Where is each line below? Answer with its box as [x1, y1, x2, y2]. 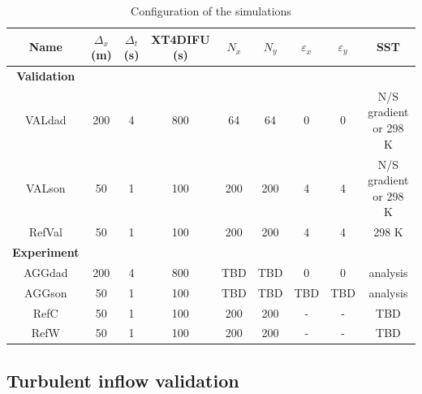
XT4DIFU [151, 30, 210, 47]
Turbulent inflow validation [6, 367, 239, 392]
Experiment [12, 243, 80, 260]
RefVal [28, 223, 62, 240]
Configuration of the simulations [131, 2, 291, 19]
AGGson [24, 284, 67, 301]
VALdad [24, 111, 67, 128]
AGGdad [23, 263, 68, 280]
